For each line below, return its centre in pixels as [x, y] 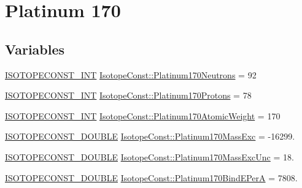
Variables [35, 49]
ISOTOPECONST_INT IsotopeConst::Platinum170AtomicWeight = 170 [143, 115]
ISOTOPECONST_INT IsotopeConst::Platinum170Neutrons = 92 [131, 74]
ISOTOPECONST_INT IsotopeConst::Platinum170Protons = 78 [128, 95]
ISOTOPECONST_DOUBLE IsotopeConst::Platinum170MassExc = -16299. [150, 136]
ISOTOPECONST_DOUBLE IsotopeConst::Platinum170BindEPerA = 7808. [151, 177]
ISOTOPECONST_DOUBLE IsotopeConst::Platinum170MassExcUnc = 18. [149, 156]
